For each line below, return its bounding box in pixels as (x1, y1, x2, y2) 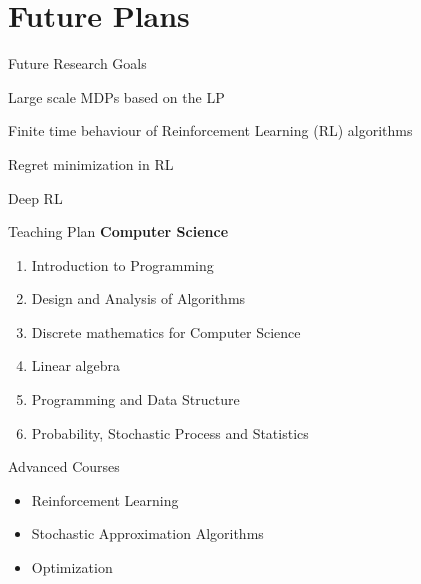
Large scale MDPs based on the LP (8, 86, 225, 107)
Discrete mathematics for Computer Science (31, 321, 301, 342)
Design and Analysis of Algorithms (31, 288, 246, 309)
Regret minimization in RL (8, 153, 174, 174)
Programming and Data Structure (31, 389, 240, 410)
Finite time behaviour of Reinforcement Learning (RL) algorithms (8, 120, 413, 141)
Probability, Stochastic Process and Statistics (31, 422, 309, 443)
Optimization (31, 557, 113, 578)
